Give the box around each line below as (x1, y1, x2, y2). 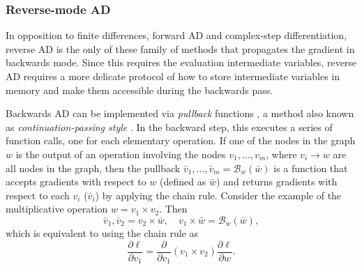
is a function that (273, 160, 348, 175)
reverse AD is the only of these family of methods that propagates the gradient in (6, 41, 355, 56)
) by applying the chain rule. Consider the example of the (95, 187, 342, 202)
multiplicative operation (6, 201, 108, 216)
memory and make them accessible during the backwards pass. (6, 82, 273, 97)
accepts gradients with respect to (6, 174, 146, 189)
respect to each (6, 187, 70, 202)
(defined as (160, 174, 206, 189)
